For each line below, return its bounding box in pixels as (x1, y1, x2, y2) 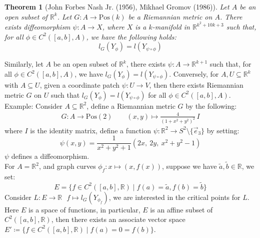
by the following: (185, 100, 237, 111)
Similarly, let (4, 59, 43, 69)
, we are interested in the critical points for (108, 191, 240, 202)
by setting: (206, 125, 239, 135)
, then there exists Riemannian (149, 80, 243, 90)
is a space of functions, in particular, (28, 204, 140, 214)
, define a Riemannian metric (86, 100, 175, 111)
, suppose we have (162, 161, 217, 171)
